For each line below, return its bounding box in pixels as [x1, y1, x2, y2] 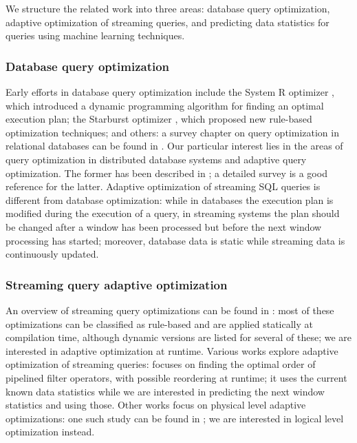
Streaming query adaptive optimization [6, 276, 228, 293]
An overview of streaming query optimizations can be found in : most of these [6, 302, 334, 317]
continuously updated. [6, 247, 99, 261]
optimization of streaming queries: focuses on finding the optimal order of [6, 357, 316, 371]
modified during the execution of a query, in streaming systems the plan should [6, 206, 340, 220]
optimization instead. [6, 424, 95, 439]
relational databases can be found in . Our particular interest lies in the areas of [6, 138, 343, 153]
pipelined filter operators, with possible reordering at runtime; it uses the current [6, 370, 347, 384]
